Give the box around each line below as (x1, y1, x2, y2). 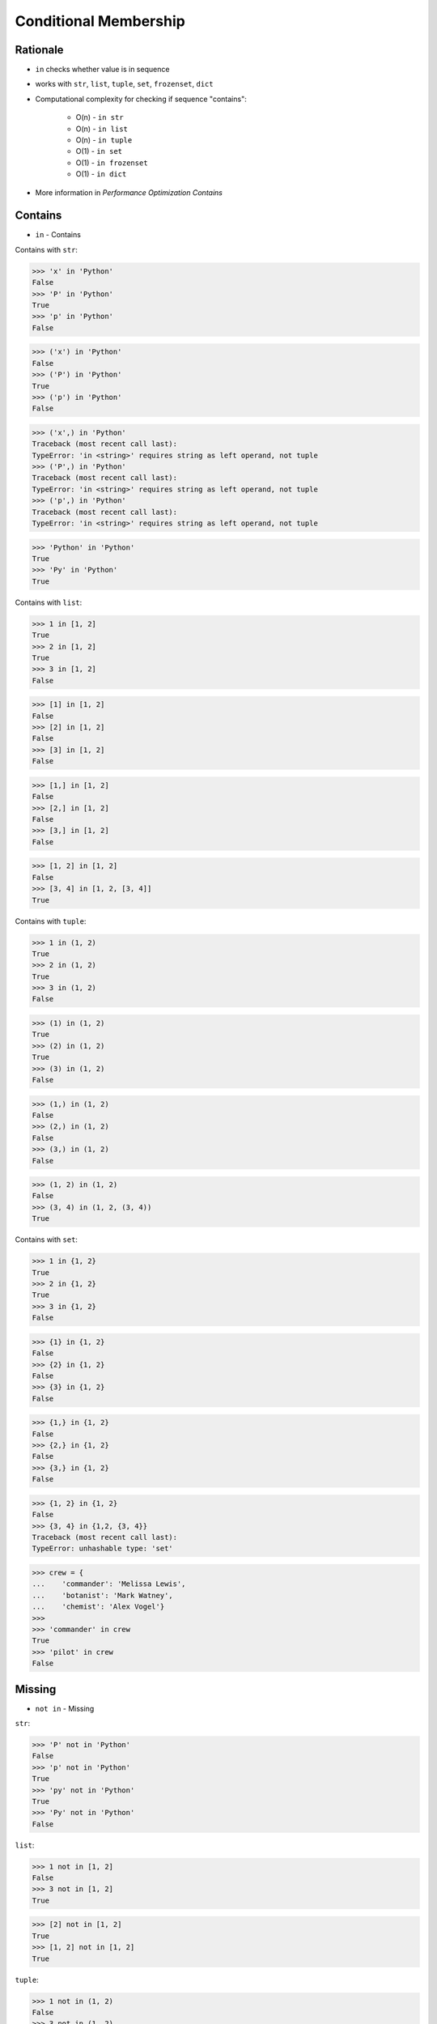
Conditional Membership (15, 12, 185, 30)
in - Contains (35, 230, 81, 240)
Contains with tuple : (15, 916, 87, 926)
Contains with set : (15, 1235, 78, 1244)
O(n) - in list (75, 124, 129, 134)
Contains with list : (15, 597, 83, 607)
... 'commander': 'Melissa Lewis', (32, 1580, 186, 1588)
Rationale (15, 43, 64, 57)
